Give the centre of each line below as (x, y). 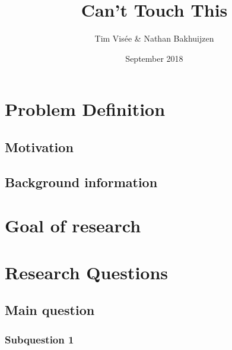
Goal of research (73, 226)
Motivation (39, 146)
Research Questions (87, 272)
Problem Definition (85, 109)
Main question (50, 310)
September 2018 (154, 58)
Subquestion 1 (39, 339)
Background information (81, 182)
